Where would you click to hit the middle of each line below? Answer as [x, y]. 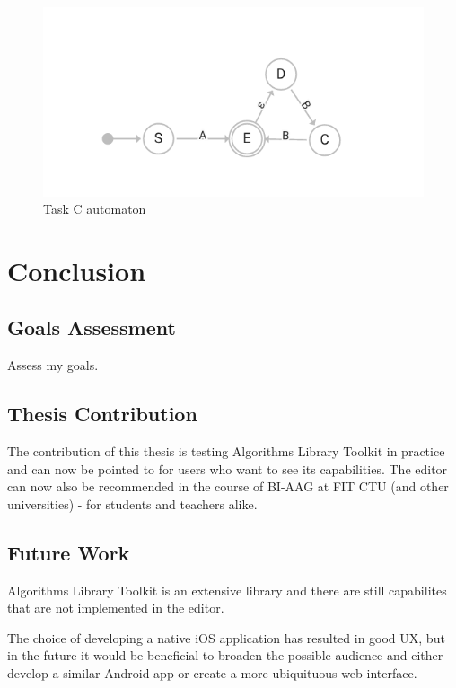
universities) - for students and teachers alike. [132, 503]
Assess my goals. [53, 365]
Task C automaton [95, 209]
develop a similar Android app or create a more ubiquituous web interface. [212, 673]
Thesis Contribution [102, 414]
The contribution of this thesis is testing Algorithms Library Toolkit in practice [226, 451]
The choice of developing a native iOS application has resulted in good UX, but [226, 637]
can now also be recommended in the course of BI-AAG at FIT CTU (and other [228, 486]
